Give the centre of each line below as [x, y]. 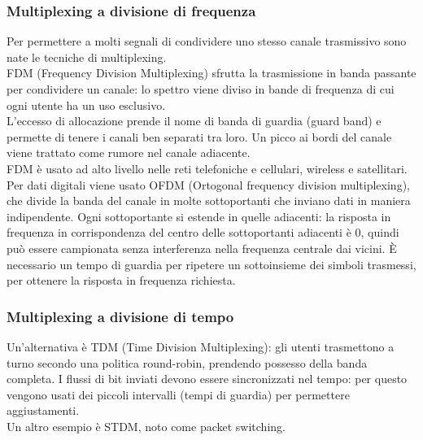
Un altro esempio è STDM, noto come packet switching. [146, 426]
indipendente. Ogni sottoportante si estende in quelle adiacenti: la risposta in [199, 216]
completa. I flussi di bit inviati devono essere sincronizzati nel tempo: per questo [207, 379]
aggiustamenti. [43, 410]
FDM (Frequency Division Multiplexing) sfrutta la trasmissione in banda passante [211, 73]
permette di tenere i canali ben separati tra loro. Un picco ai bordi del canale [199, 136]
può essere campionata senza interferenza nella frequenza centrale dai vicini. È [202, 248]
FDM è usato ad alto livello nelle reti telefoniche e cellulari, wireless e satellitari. [207, 168]
